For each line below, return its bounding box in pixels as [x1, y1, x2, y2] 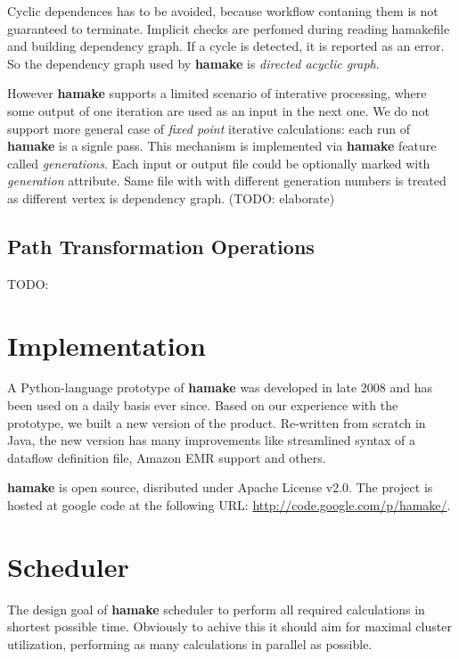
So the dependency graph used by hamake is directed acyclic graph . [7, 54, 380, 72]
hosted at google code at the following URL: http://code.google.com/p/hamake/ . [7, 496, 451, 515]
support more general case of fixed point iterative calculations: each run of [7, 119, 410, 137]
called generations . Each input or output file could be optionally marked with [7, 153, 430, 172]
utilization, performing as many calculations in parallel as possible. [7, 634, 373, 653]
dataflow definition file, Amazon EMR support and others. [7, 448, 326, 466]
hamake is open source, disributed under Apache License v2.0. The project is [7, 478, 433, 497]
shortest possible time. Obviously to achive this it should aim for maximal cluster [7, 617, 452, 636]
